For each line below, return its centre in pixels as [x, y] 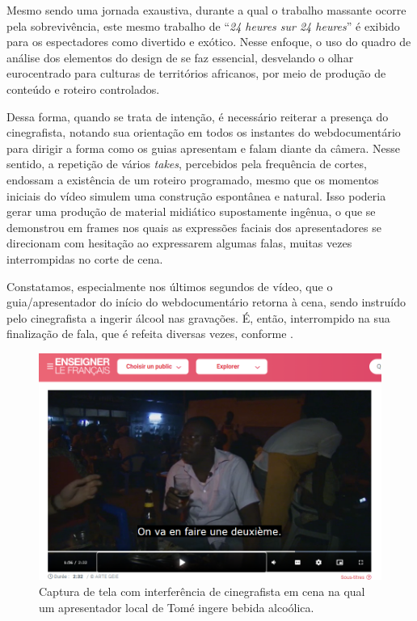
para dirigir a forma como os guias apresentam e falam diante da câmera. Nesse [204, 148]
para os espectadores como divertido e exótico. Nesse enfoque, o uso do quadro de [209, 42]
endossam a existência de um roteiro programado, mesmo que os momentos [193, 179]
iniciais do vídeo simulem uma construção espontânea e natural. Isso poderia [196, 195]
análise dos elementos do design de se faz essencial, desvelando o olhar [180, 57]
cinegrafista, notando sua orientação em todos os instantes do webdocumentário [204, 132]
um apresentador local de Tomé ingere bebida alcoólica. [177, 607]
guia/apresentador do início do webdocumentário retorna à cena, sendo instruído [206, 302]
